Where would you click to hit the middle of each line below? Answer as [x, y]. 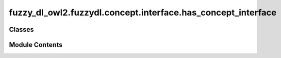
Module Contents [36, 45]
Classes [21, 29]
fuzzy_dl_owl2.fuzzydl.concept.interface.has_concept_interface [143, 12]
